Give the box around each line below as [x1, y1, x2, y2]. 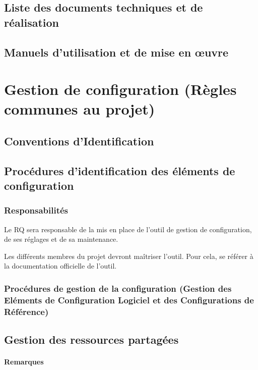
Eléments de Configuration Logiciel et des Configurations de [4, 293, 254, 306]
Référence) [4, 305, 49, 318]
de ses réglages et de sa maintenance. [4, 234, 118, 244]
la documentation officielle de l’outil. [4, 260, 117, 271]
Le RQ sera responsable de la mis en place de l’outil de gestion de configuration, [4, 224, 252, 234]
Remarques [4, 356, 44, 367]
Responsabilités [4, 204, 69, 217]
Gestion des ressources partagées [4, 332, 179, 347]
